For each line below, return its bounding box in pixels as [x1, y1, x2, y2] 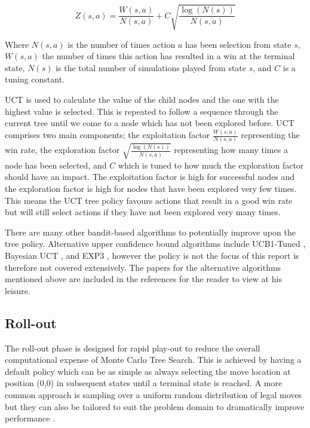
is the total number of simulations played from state [56, 61, 247, 74]
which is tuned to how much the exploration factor [118, 158, 304, 171]
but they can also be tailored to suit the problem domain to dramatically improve [5, 400, 305, 412]
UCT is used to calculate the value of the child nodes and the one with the [5, 93, 279, 105]
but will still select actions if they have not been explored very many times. [5, 206, 281, 218]
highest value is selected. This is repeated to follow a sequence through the [5, 105, 278, 117]
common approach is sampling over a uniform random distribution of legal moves [5, 388, 302, 401]
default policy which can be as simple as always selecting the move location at [5, 365, 291, 377]
